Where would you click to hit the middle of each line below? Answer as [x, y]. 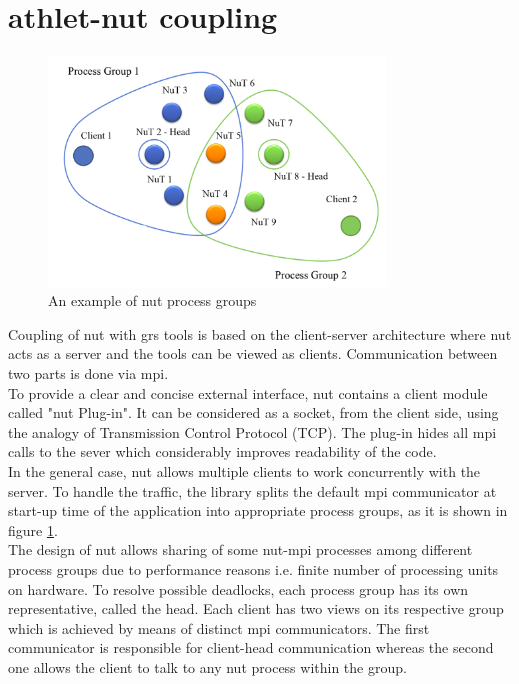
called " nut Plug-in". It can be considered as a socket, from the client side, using [253, 412]
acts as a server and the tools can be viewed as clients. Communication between [253, 353]
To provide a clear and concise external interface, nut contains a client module [248, 392]
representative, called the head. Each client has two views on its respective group [256, 608]
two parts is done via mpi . [88, 373]
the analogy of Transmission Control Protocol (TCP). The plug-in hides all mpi [252, 431]
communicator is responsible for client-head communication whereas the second [251, 647]
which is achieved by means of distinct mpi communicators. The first [219, 627]
